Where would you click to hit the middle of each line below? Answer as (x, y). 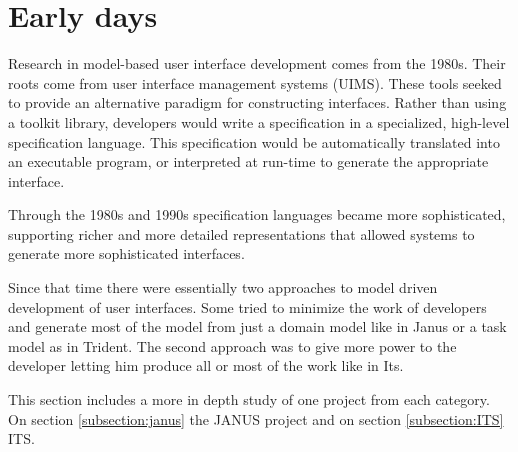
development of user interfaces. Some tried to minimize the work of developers (247, 306)
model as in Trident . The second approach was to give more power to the (232, 345)
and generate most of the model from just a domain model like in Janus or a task (257, 326)
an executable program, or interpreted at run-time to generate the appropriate (248, 161)
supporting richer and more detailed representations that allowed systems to (241, 233)
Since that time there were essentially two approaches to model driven (223, 287)
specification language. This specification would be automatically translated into (254, 141)
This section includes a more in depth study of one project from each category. (249, 399)
